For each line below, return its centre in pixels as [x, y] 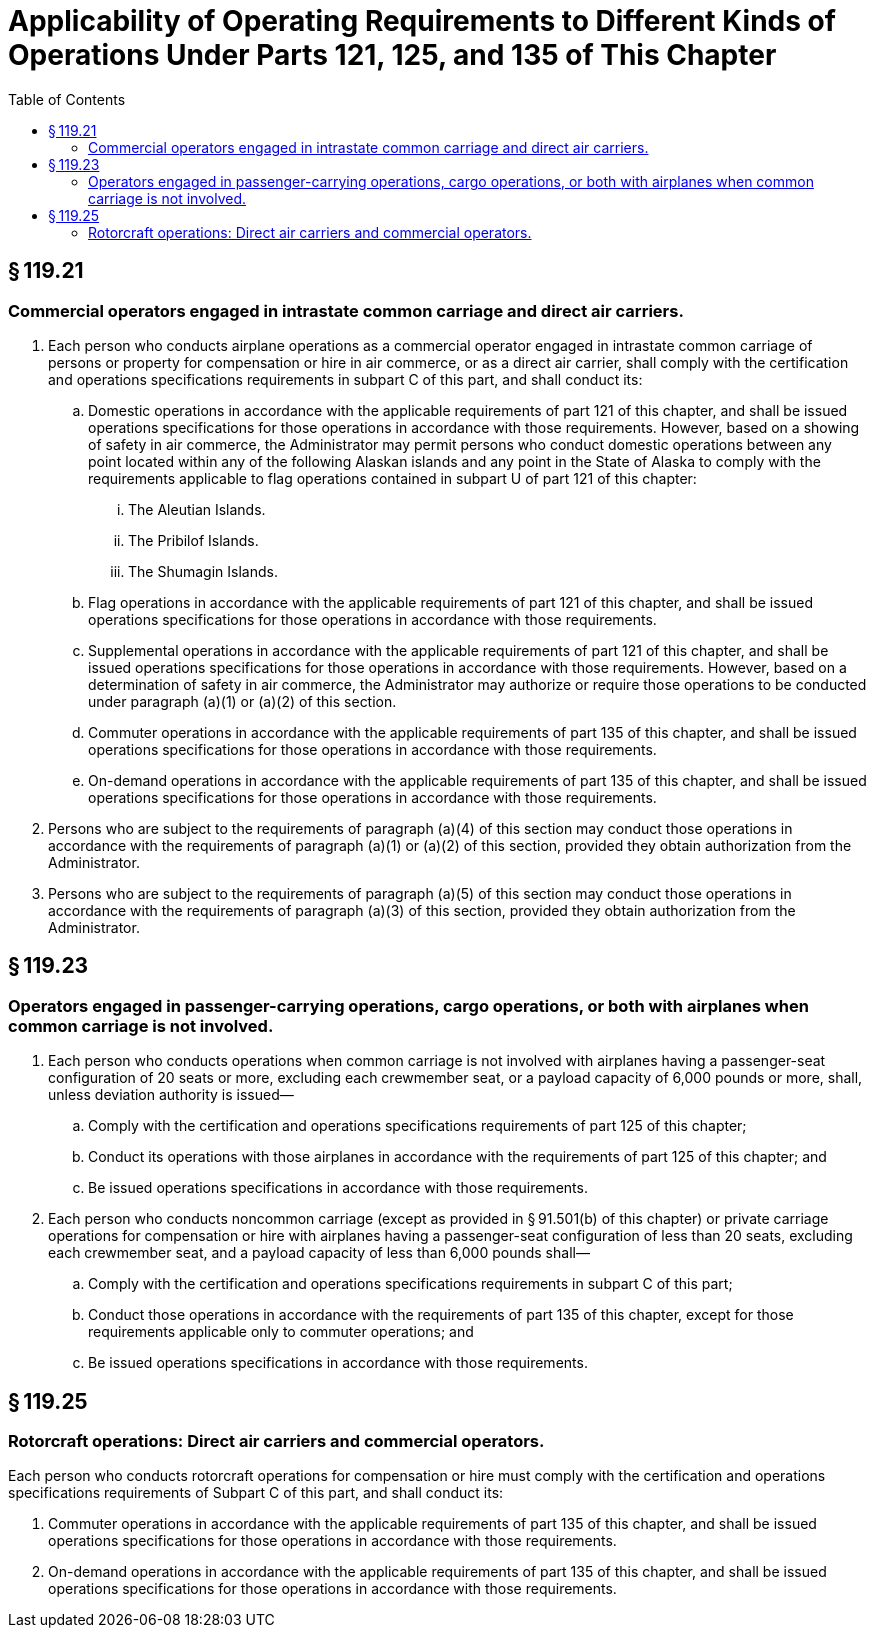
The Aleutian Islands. [197, 509]
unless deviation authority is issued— [171, 1095]
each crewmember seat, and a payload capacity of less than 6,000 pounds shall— [319, 1253]
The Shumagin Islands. [203, 571]
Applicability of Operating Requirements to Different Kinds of [422, 21]
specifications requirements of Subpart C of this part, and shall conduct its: [256, 1493]
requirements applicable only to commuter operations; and [281, 1332]
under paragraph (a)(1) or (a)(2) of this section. [242, 701]
